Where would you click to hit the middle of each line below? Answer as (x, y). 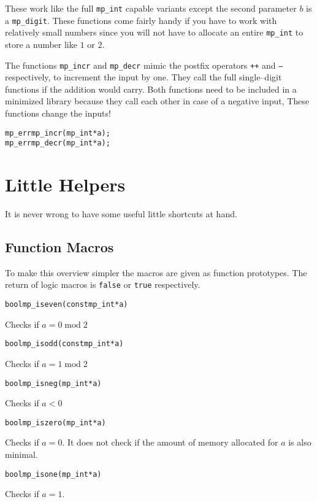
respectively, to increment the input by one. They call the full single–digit (143, 77)
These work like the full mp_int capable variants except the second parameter (151, 8)
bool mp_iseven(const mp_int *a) (67, 305)
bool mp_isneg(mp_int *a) (53, 383)
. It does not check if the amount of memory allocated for (170, 442)
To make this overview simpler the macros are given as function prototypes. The (156, 272)
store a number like (41, 44)
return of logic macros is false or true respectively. (103, 284)
